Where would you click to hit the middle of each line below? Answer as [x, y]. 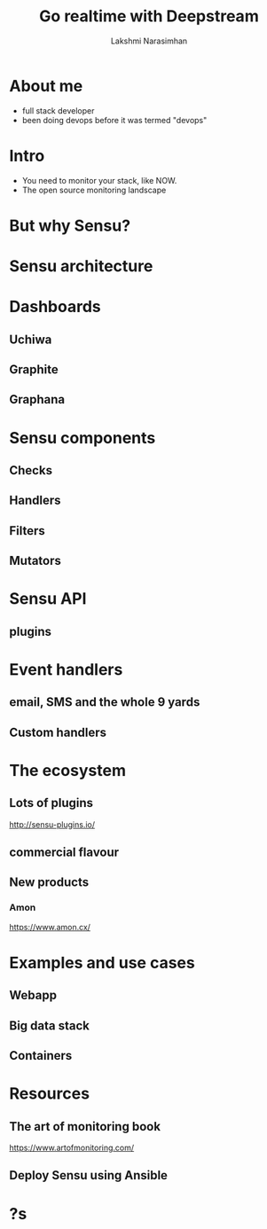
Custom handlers [58, 732]
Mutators [35, 561]
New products [49, 883]
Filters [27, 531]
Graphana [37, 399]
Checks [31, 470]
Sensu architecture [81, 266]
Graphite [34, 369]
